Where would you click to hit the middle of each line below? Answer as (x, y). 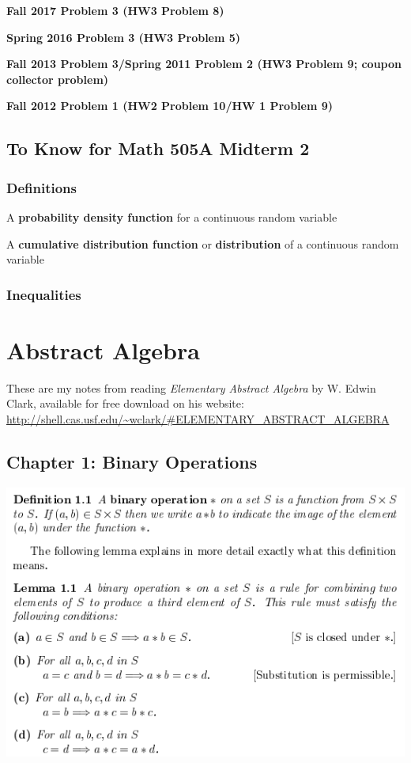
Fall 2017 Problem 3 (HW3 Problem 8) (115, 10)
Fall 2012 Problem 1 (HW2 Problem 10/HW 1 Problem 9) (170, 106)
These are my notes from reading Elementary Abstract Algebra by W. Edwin (191, 387)
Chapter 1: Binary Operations (132, 461)
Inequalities (44, 294)
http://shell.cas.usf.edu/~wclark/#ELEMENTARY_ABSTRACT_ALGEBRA (198, 418)
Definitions (41, 187)
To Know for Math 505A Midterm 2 (158, 148)
